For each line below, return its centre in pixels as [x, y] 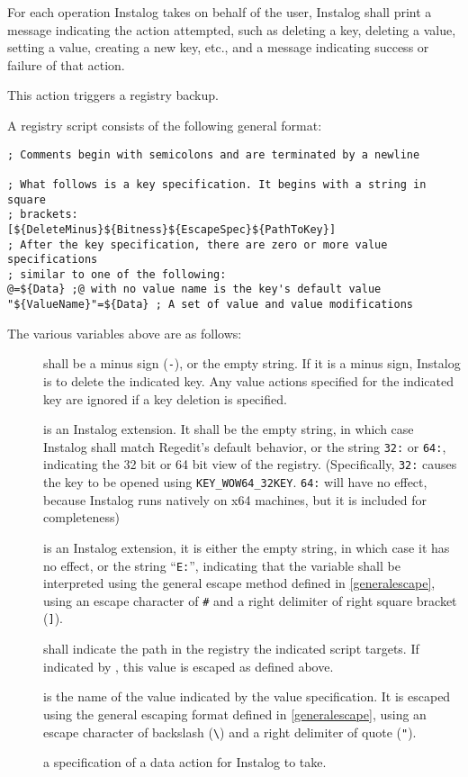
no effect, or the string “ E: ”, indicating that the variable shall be [222, 565]
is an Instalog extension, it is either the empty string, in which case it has [247, 547]
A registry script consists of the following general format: [165, 125]
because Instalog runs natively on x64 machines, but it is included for [235, 499]
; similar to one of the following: [117, 274]
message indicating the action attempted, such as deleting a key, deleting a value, [232, 29]
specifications [53, 260]
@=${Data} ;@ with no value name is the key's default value [194, 289]
